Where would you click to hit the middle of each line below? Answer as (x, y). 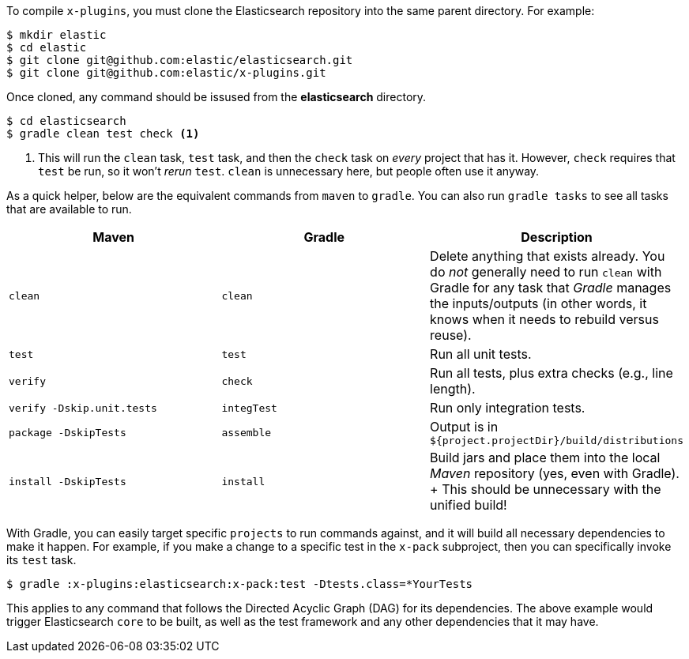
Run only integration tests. (508, 408)
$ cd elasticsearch (66, 121)
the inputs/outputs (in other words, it (538, 303)
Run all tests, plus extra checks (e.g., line (552, 373)
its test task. (41, 560)
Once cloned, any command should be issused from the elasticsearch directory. (216, 97)
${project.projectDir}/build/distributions (557, 441)
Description (557, 237)
